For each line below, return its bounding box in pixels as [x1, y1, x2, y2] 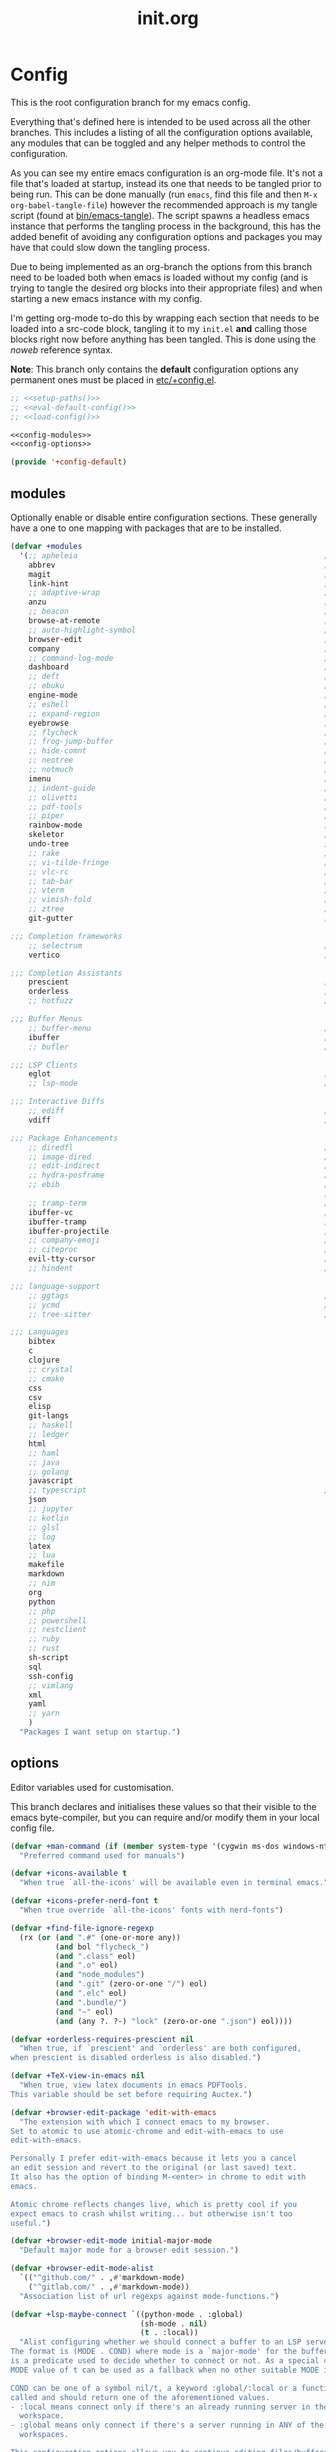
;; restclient [28, 1625, 87, 1635]
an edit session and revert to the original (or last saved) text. [10, 2163, 298, 2173]
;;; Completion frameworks [10, 931, 123, 941]
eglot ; [28, 1069, 329, 1079]
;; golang [28, 1467, 70, 1477]
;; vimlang [28, 1680, 74, 1691]
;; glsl [28, 1522, 60, 1532]
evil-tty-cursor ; [28, 1254, 329, 1264]
